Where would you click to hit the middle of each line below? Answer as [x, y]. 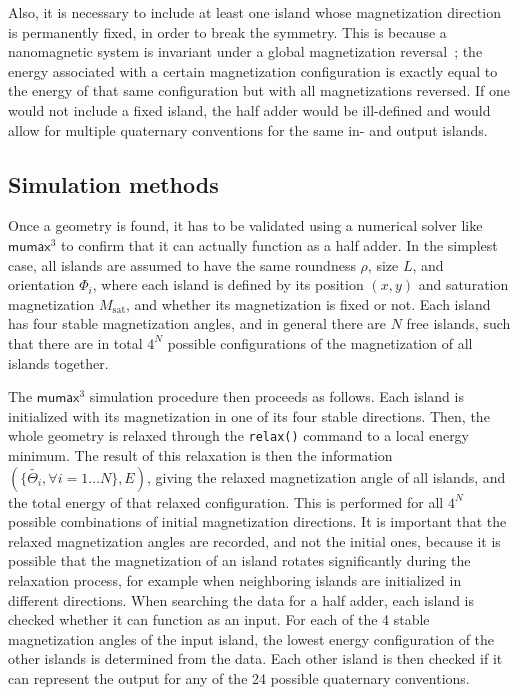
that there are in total [75, 342]
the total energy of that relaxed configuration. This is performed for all [226, 501]
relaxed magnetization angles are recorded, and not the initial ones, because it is [254, 540]
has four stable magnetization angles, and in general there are [197, 323]
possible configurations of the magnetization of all [320, 342]
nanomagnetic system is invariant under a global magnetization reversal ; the [245, 51]
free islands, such [458, 323]
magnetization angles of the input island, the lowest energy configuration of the [251, 638]
